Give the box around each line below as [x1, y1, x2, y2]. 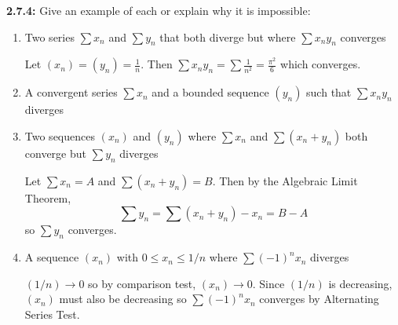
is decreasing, [328, 275, 393, 291]
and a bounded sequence [152, 84, 269, 100]
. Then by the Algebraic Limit [212, 172, 358, 188]
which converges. [280, 56, 361, 72]
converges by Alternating [259, 290, 379, 307]
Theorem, [24, 189, 71, 206]
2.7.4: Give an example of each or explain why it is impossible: [6, 2, 311, 18]
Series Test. [24, 305, 80, 322]
